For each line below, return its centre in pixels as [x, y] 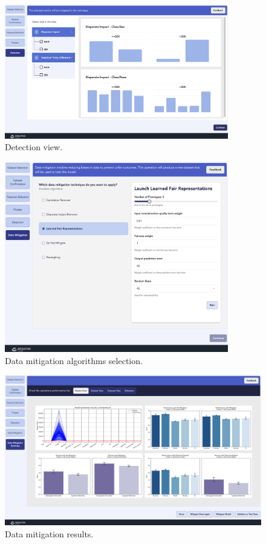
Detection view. [34, 147]
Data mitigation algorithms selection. [74, 360]
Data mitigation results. [49, 533]
